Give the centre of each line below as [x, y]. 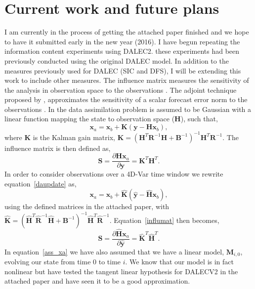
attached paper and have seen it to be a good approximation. [97, 281]
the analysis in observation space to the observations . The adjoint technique [121, 90]
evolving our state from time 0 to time [63, 262]
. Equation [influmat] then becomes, [164, 220]
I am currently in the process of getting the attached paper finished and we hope [127, 32]
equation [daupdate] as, [41, 183]
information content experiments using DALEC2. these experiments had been [122, 51]
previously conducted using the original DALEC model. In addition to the [117, 60]
